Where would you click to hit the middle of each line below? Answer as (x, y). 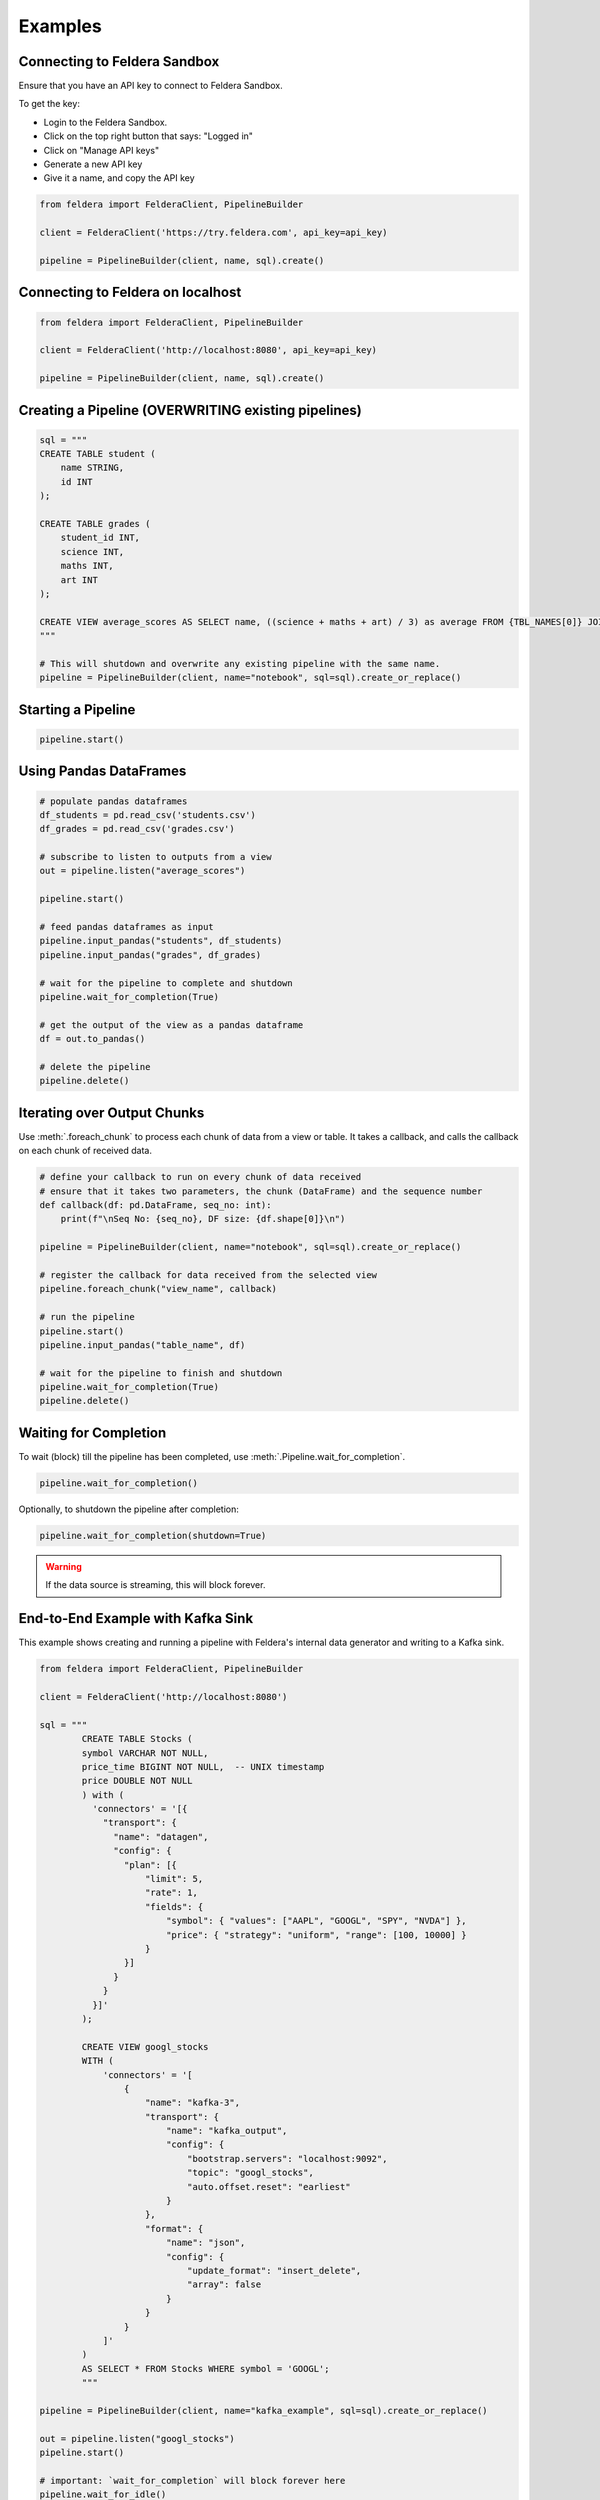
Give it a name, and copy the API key (119, 178)
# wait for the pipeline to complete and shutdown (166, 983)
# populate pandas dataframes (113, 801)
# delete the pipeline (95, 1066)
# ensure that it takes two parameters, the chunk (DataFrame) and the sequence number (261, 1191)
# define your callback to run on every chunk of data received (200, 1177)
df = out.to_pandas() (92, 1039)
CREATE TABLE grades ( (95, 524)
